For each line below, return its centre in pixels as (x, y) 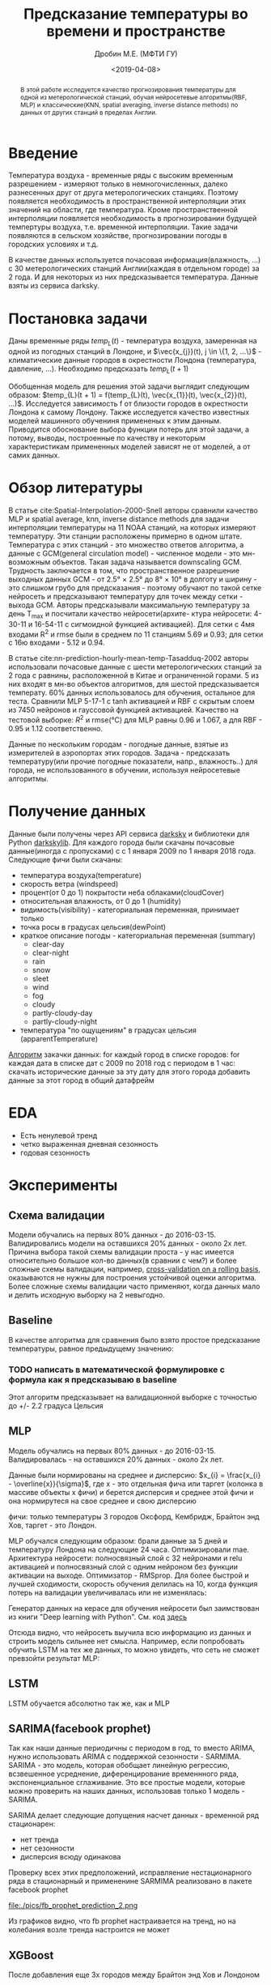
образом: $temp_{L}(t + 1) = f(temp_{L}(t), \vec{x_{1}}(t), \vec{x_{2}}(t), (128, 395)
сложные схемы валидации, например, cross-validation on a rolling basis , (135, 1269)
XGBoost (31, 1955)
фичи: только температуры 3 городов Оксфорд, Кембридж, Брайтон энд (134, 1516)
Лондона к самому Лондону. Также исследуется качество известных (129, 412)
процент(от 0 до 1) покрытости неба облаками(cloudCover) (122, 892)
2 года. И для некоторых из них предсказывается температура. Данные (133, 277)
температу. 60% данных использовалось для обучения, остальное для (132, 692)
